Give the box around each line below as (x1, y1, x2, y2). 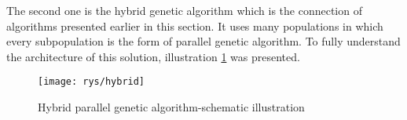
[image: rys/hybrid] (38, 76, 145, 88)
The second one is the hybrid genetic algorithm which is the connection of (6, 2, 362, 18)
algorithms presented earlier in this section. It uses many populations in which (6, 17, 383, 34)
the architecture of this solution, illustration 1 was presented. (6, 48, 300, 64)
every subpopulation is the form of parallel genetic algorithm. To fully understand (6, 33, 401, 49)
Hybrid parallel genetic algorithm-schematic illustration (38, 99, 305, 115)
